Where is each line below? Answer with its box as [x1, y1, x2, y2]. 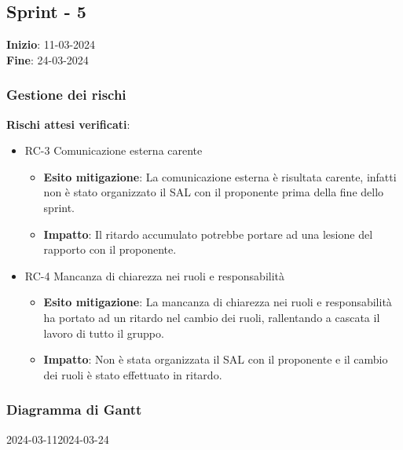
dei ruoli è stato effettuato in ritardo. [43, 366, 222, 382]
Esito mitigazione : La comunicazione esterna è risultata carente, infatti [43, 168, 397, 185]
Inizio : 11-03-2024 [6, 36, 96, 53]
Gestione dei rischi [6, 85, 126, 104]
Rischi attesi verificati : [6, 115, 130, 132]
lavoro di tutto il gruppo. [43, 324, 164, 341]
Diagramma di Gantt [6, 400, 142, 419]
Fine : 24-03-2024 [6, 51, 89, 68]
